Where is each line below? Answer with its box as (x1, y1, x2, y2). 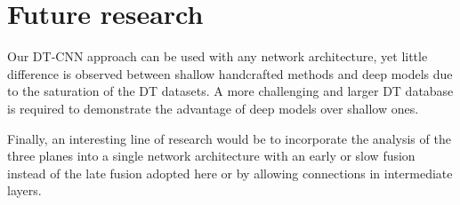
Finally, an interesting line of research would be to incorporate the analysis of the (7, 129, 451, 147)
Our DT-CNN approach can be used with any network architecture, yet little (7, 47, 428, 66)
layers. (7, 181, 42, 200)
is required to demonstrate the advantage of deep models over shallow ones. (7, 99, 419, 117)
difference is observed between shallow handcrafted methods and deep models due (7, 64, 453, 83)
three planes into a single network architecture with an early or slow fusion (7, 146, 416, 165)
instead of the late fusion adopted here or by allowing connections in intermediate (7, 163, 453, 182)
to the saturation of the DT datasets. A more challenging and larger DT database (7, 82, 454, 100)
